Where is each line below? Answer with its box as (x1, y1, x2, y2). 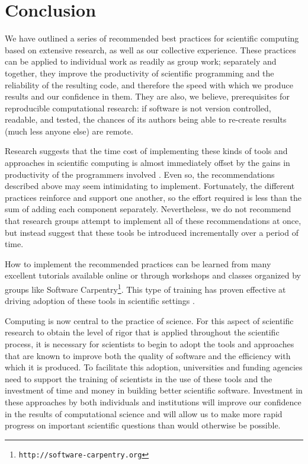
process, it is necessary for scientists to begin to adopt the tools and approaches (5, 338, 294, 350)
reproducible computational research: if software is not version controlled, (5, 101, 271, 114)
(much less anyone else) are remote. (5, 124, 133, 137)
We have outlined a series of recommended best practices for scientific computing (5, 32, 299, 44)
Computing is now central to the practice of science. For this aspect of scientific (5, 314, 294, 327)
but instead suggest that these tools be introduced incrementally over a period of (5, 226, 299, 238)
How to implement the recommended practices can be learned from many (5, 257, 271, 270)
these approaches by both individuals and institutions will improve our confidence (5, 396, 301, 408)
